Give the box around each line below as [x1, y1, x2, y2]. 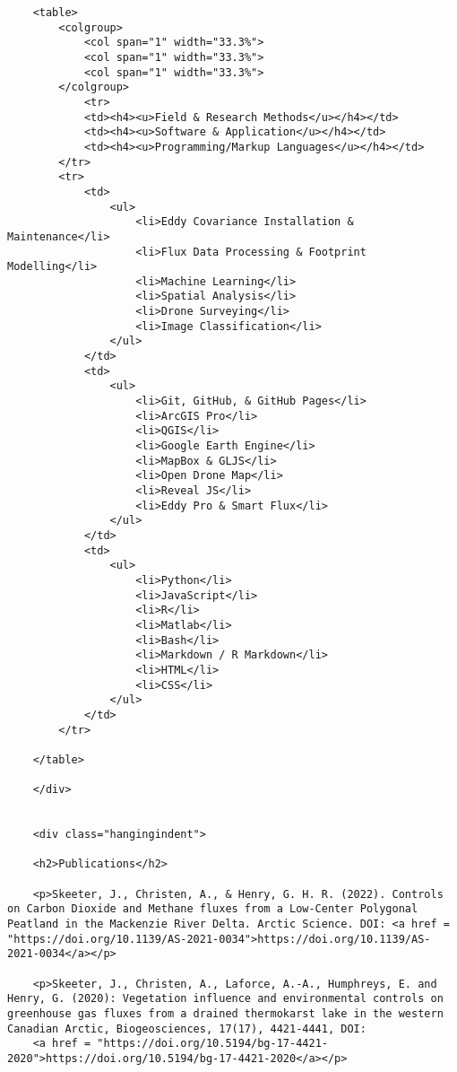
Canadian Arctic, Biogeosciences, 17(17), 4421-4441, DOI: [7, 1022, 366, 1035]
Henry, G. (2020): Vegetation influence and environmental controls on [7, 992, 444, 1006]
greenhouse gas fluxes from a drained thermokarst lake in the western [7, 1007, 444, 1020]
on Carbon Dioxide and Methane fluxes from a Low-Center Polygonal [7, 902, 418, 916]
